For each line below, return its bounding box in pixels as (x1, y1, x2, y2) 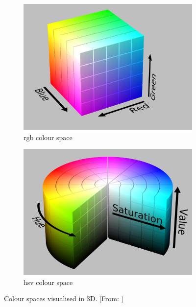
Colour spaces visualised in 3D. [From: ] (4, 293, 123, 304)
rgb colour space (24, 132, 73, 142)
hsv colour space (24, 277, 73, 287)
